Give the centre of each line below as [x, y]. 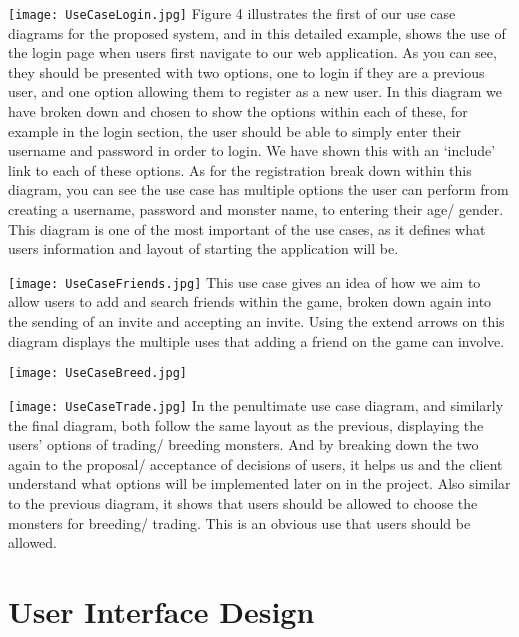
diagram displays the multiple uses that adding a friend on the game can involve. [256, 340]
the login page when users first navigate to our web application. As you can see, [252, 52]
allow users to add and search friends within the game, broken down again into [250, 301]
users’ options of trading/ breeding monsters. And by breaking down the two [243, 444]
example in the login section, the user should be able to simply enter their [235, 130]
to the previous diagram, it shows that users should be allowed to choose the [243, 502]
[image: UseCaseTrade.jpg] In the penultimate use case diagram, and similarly [256, 404]
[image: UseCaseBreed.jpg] [97, 373]
